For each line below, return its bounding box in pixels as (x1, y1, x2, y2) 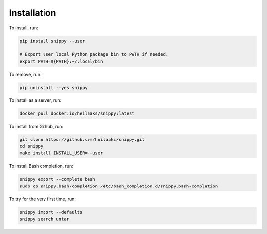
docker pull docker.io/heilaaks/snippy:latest (19, 110, 134, 116)
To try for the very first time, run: (9, 196, 76, 202)
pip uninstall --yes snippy (19, 85, 88, 90)
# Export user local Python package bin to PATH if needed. (19, 52, 169, 57)
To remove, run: (9, 71, 42, 77)
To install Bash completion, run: (9, 163, 74, 169)
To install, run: (9, 25, 38, 31)
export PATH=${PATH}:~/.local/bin (19, 58, 103, 64)
